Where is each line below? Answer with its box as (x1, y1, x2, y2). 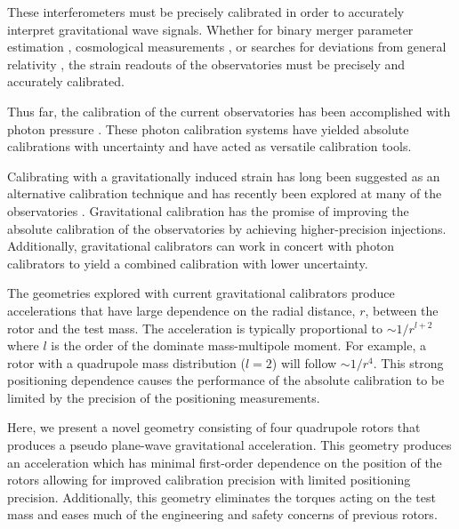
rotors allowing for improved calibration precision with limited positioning (7, 470, 411, 489)
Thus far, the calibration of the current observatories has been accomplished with (7, 101, 451, 120)
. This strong (373, 353, 444, 372)
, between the (365, 301, 439, 319)
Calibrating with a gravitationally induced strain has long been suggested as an (7, 166, 440, 185)
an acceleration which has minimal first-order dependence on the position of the (7, 453, 442, 471)
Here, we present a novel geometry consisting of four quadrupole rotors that (7, 418, 421, 437)
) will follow (271, 353, 337, 372)
